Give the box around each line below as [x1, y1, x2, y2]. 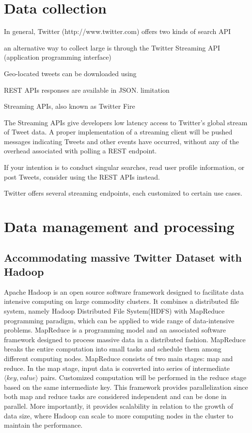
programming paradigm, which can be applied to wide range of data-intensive [4, 315, 235, 325]
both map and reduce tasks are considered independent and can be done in [4, 391, 227, 401]
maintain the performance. [4, 420, 83, 430]
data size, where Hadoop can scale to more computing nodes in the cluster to [4, 410, 233, 420]
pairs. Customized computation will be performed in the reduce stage [40, 372, 247, 383]
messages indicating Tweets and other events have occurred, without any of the [4, 136, 239, 146]
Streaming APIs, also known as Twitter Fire [4, 101, 135, 111]
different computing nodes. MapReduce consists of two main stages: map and [4, 353, 233, 363]
